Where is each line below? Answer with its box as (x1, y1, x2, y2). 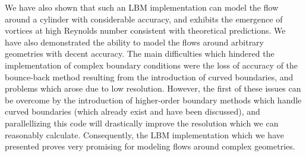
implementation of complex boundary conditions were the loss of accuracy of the (5, 58, 298, 71)
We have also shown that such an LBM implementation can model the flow (5, 1, 279, 13)
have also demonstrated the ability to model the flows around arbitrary (5, 35, 264, 48)
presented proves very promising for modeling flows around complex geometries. (5, 140, 295, 152)
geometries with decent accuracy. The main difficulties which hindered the (5, 47, 275, 60)
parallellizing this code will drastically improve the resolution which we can (5, 116, 279, 129)
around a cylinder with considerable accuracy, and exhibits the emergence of (5, 12, 283, 25)
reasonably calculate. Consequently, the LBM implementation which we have (5, 128, 284, 141)
